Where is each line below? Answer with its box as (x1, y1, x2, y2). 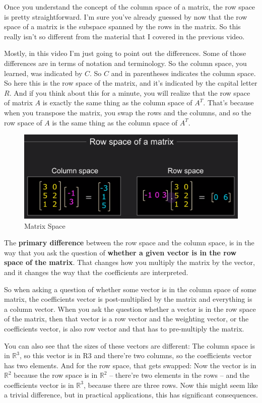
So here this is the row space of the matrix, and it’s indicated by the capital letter (4, 78, 257, 88)
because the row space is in (14, 370, 98, 380)
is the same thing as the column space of (52, 117, 178, 127)
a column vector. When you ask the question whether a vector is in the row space (4, 303, 256, 314)
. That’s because (203, 97, 254, 108)
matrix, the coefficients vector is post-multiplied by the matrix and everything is (4, 294, 252, 304)
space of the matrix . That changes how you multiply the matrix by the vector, (4, 257, 255, 267)
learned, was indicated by (4, 68, 83, 78)
